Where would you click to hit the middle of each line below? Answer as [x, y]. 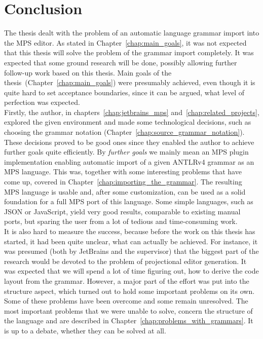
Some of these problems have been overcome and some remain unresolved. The [126, 301]
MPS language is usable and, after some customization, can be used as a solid [125, 191]
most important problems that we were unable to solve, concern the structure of [128, 310]
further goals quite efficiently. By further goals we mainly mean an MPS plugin [126, 152]
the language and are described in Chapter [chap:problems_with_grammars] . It [129, 321]
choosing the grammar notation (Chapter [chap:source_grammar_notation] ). [124, 132]
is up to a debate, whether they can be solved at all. [85, 330]
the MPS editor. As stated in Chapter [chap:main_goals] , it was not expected [125, 42]
